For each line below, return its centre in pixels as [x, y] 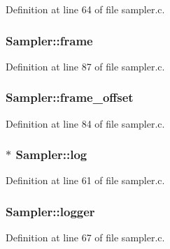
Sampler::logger [50, 211]
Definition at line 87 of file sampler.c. [85, 66]
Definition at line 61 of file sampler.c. [85, 180]
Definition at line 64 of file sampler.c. [85, 9]
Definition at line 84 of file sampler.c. [85, 123]
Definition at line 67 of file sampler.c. [85, 237]
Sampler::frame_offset [70, 97]
